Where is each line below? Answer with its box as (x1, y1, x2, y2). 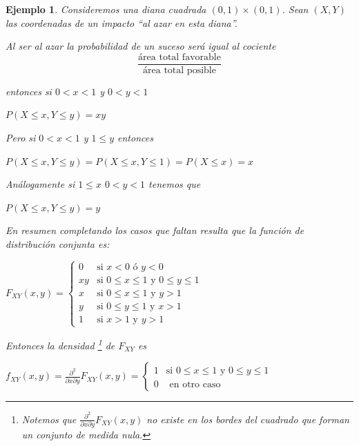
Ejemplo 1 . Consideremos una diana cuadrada (6, 2, 206, 16)
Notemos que (21, 411, 77, 426)
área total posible (143, 65, 216, 75)
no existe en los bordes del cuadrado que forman (146, 411, 349, 426)
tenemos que (148, 177, 201, 191)
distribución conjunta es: (6, 237, 110, 251)
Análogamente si (6, 177, 75, 191)
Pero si (6, 130, 36, 145)
